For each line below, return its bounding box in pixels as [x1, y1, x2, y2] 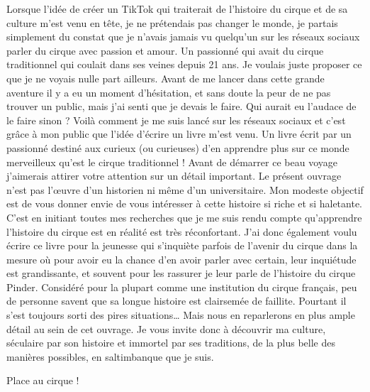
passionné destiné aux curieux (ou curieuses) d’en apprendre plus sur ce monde [6, 140, 349, 155]
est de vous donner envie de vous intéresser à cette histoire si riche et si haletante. [6, 196, 362, 211]
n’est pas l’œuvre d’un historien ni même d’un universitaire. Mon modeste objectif [6, 182, 364, 197]
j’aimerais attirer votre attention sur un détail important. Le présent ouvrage [6, 168, 342, 183]
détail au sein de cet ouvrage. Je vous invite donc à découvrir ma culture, [6, 321, 326, 336]
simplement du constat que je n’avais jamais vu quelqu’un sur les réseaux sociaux [6, 29, 360, 44]
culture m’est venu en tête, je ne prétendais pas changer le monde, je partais [6, 15, 338, 30]
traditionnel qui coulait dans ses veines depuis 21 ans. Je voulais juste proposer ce [6, 57, 362, 72]
